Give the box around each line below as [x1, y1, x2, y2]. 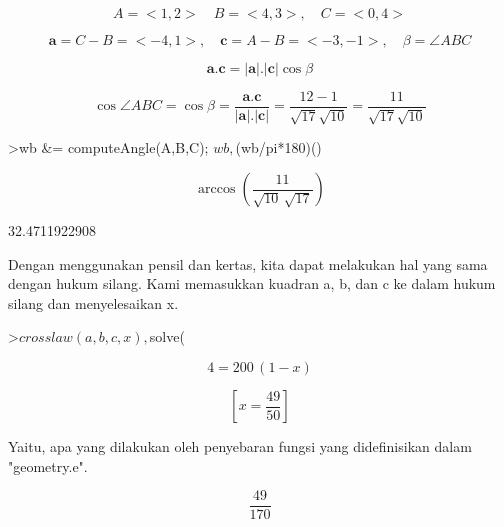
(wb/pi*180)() [235, 137, 322, 158]
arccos [198, 182, 236, 197]
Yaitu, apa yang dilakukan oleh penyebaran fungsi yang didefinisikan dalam [8, 436, 472, 457]
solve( [149, 326, 185, 347]
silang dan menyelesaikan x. [8, 292, 179, 313]
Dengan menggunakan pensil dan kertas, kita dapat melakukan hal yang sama [8, 253, 488, 274]
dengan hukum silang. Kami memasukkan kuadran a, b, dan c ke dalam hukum [8, 273, 496, 294]
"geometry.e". [8, 455, 88, 476]
